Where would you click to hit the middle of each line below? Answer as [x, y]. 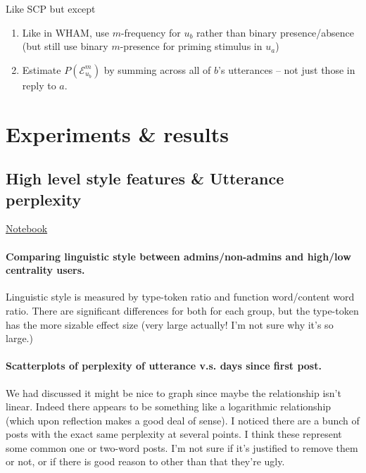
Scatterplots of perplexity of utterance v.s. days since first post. [164, 366]
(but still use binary [65, 46]
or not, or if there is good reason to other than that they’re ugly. [145, 461]
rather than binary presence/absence [276, 32]
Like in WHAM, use [65, 32]
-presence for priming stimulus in [191, 46]
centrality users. [45, 270]
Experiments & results [117, 133]
